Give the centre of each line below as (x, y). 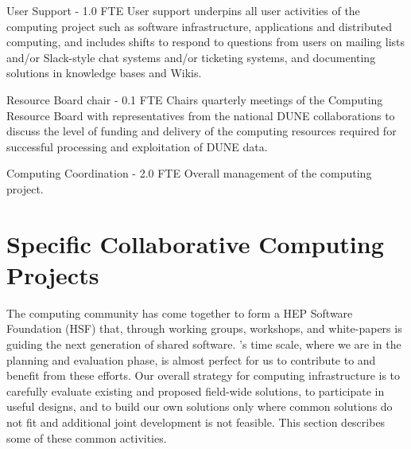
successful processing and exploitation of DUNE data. (137, 146)
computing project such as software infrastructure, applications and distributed (199, 26)
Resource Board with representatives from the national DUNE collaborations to (201, 115)
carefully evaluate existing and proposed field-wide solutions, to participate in (196, 390)
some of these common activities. (87, 437)
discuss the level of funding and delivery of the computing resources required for (202, 131)
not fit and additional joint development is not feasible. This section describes (196, 422)
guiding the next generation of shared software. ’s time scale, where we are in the (204, 344)
